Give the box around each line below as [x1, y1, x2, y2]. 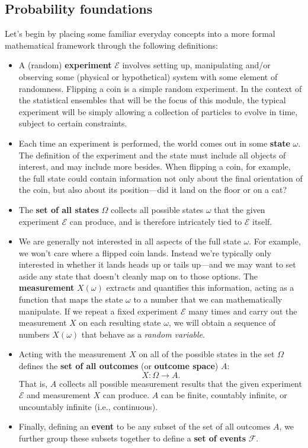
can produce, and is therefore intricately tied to [69, 215, 242, 227]
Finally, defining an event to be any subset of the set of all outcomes [18, 420, 271, 433]
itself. [252, 215, 272, 227]
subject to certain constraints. [18, 117, 127, 129]
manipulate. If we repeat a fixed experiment [18, 304, 178, 317]
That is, [18, 377, 48, 389]
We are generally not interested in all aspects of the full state [18, 235, 241, 247]
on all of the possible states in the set [139, 348, 275, 360]
